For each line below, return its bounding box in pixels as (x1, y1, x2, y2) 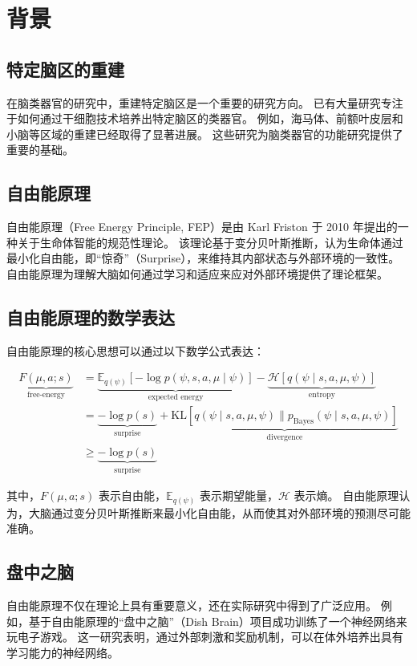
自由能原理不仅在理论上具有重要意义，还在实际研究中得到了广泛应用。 (6, 597, 377, 614)
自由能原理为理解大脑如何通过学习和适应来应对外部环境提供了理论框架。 (6, 265, 388, 282)
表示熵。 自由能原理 (294, 487, 399, 504)
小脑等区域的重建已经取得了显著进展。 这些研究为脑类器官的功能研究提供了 (6, 125, 403, 142)
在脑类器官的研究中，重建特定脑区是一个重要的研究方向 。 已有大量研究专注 (6, 94, 403, 111)
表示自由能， (99, 487, 167, 504)
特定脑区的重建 (6, 56, 124, 81)
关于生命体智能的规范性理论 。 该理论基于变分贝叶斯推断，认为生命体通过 (17, 234, 403, 250)
